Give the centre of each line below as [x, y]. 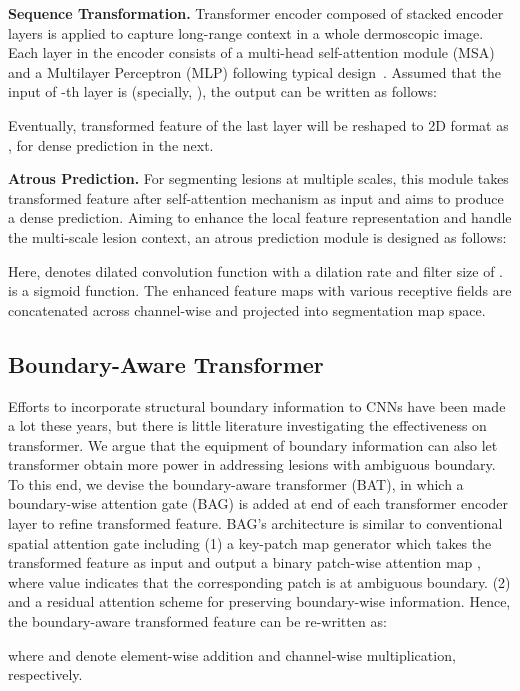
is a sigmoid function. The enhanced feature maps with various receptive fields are [260, 290]
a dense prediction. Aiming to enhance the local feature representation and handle [260, 217]
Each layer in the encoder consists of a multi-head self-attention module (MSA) [251, 52]
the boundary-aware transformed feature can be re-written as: [197, 621]
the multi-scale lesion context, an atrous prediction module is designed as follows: [257, 236]
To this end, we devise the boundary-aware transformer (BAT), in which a [236, 483]
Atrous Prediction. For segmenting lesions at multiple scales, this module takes [258, 178]
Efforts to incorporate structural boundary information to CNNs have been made [257, 405]
